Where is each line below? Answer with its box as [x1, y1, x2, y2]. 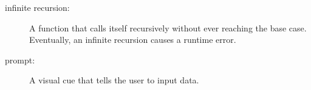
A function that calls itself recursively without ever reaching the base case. [29, 21, 307, 34]
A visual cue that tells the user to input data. [29, 74, 199, 86]
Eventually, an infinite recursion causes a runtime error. [29, 33, 236, 46]
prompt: [5, 53, 35, 66]
